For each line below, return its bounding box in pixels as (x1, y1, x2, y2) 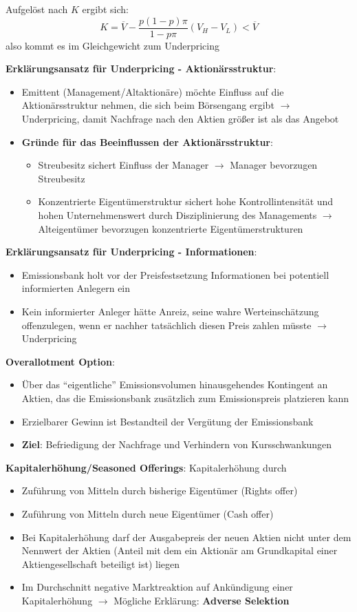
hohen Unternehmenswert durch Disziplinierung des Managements (38, 208, 317, 222)
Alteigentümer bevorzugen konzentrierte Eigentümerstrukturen (38, 221, 303, 235)
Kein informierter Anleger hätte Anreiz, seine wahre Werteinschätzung (21, 304, 319, 318)
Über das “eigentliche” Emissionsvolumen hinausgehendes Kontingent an (21, 377, 328, 392)
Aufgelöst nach (6, 2, 68, 16)
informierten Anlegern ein (21, 281, 131, 295)
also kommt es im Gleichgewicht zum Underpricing (6, 38, 220, 52)
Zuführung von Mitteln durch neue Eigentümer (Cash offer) (21, 506, 274, 520)
